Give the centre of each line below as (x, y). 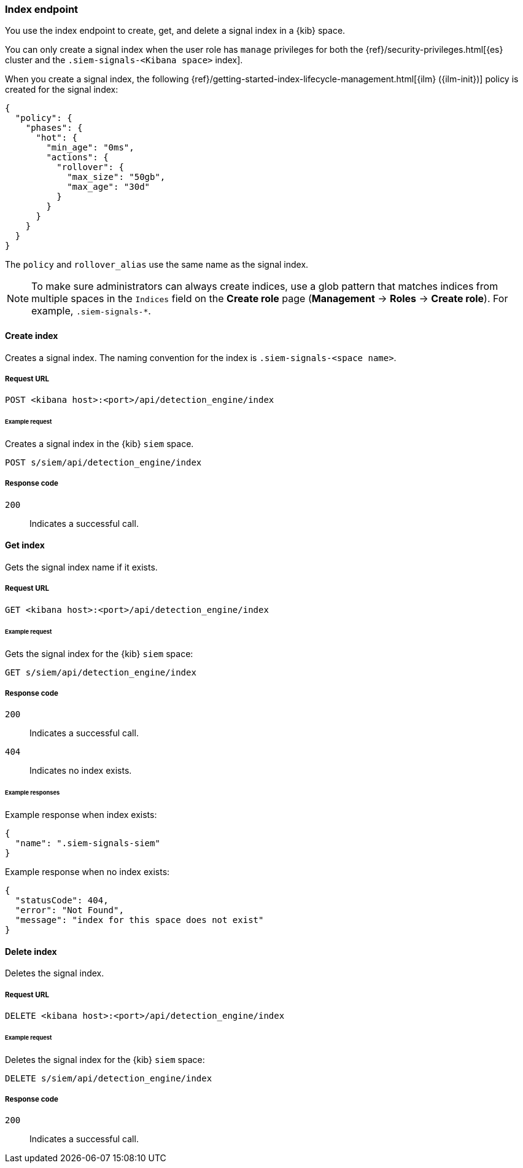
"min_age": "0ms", (90, 148)
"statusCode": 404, (62, 900)
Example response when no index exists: (87, 872)
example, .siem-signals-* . (91, 311)
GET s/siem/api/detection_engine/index (101, 672)
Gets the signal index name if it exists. (81, 567)
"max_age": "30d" (109, 187)
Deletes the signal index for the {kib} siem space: (105, 1059)
